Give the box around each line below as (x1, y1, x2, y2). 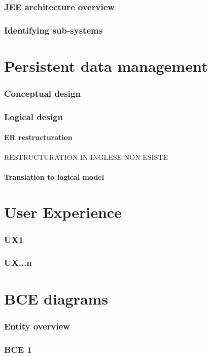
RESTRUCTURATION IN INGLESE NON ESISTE (4, 151, 168, 162)
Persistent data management (4, 55, 208, 76)
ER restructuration (4, 132, 73, 143)
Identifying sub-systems (4, 23, 103, 36)
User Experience (4, 201, 122, 222)
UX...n (4, 256, 32, 269)
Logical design (4, 110, 63, 123)
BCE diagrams (4, 288, 109, 309)
